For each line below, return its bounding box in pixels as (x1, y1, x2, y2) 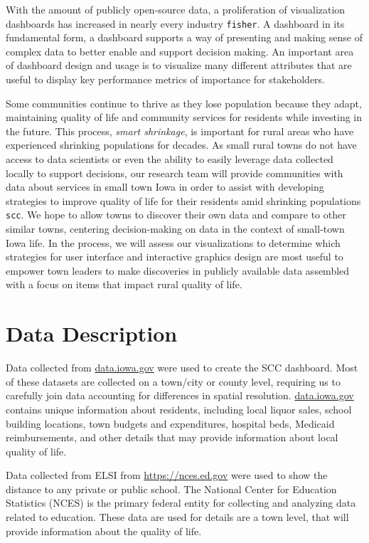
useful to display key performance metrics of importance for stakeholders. (6, 72, 326, 87)
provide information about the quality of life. (6, 523, 202, 538)
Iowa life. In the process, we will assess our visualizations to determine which (6, 235, 341, 250)
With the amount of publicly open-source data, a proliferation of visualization (6, 2, 346, 16)
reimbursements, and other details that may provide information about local (6, 430, 338, 445)
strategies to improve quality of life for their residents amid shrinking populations (6, 193, 361, 208)
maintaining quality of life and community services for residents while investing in (6, 110, 363, 125)
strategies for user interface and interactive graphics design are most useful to (6, 249, 343, 264)
